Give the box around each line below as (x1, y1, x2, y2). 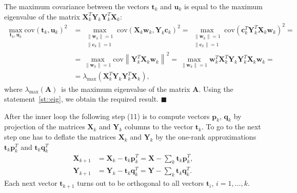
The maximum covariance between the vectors (4, 1, 149, 11)
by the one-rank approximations (155, 131, 256, 142)
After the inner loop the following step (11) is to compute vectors (4, 110, 210, 121)
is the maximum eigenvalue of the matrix (61, 83, 190, 94)
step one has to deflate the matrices (4, 131, 116, 142)
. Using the (199, 83, 233, 94)
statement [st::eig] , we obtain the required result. (4, 93, 159, 104)
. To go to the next (201, 121, 261, 132)
